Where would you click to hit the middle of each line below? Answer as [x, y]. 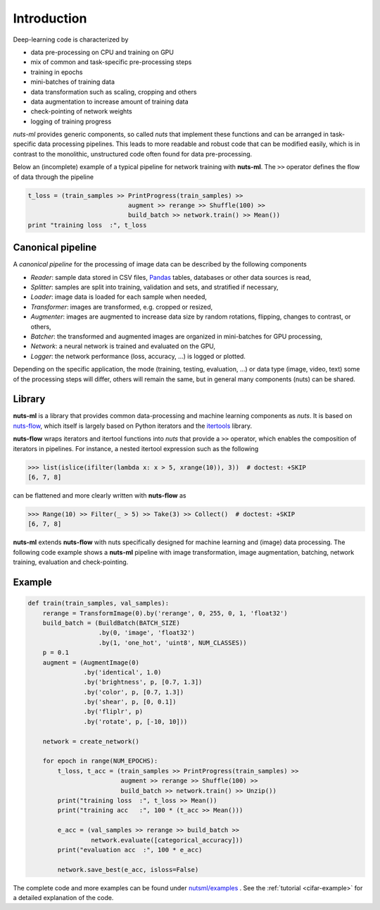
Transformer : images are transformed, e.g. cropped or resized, [122, 307]
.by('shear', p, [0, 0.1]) [130, 702]
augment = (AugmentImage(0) [91, 662]
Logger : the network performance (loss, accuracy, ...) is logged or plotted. [138, 356]
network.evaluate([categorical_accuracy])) [167, 840]
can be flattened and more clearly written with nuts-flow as [100, 496]
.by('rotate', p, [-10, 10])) [135, 721]
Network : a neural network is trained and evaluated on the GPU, [123, 346]
